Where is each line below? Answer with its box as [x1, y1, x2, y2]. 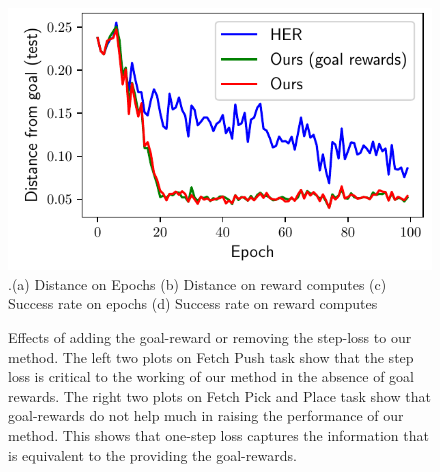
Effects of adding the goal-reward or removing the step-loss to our [8, 326, 412, 347]
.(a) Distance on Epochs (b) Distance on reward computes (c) [8, 273, 387, 294]
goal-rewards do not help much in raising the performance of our [8, 405, 404, 426]
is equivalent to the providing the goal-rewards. [8, 444, 297, 465]
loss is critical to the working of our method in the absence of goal [8, 366, 415, 387]
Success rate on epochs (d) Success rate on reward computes [8, 293, 378, 314]
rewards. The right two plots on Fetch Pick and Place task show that [8, 385, 431, 406]
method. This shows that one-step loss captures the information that [8, 424, 429, 445]
